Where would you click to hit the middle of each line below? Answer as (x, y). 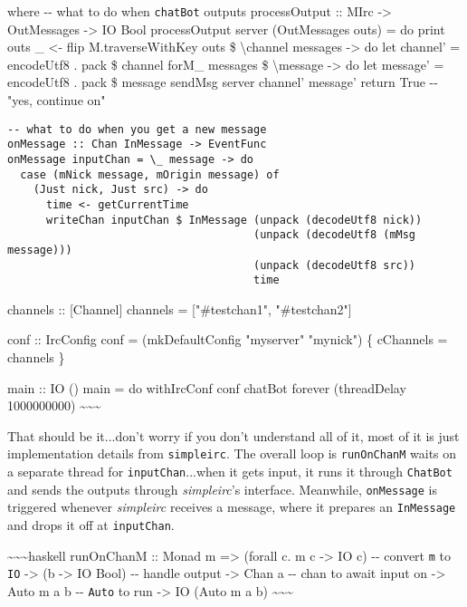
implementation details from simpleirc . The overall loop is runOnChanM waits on (232, 453)
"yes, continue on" (57, 100)
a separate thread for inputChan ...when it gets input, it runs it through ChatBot (230, 472)
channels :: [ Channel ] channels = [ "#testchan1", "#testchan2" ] (180, 308)
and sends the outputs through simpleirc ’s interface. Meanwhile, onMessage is (222, 489)
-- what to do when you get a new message (137, 129)
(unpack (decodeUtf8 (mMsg (335, 235)
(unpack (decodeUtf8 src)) (335, 265)
